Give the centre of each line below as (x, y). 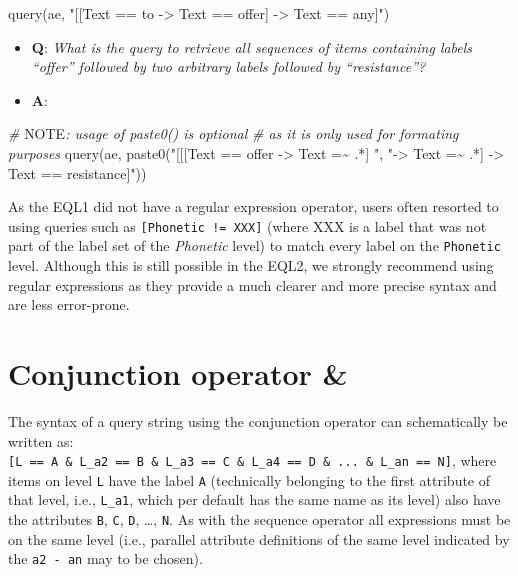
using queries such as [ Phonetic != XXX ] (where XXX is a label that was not (247, 225)
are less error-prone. (69, 304)
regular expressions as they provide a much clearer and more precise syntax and (252, 284)
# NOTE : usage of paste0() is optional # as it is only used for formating (233, 133)
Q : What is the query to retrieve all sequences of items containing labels (252, 46)
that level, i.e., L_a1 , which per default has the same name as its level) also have (254, 499)
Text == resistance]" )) (77, 172)
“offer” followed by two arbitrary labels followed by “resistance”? (228, 66)
